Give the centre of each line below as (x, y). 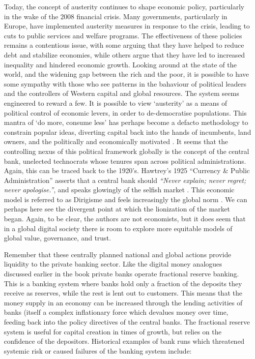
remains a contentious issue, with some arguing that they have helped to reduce (124, 45)
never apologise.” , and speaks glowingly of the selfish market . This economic (119, 190)
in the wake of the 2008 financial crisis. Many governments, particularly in (116, 16)
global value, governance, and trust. (57, 238)
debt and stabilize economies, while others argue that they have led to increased (125, 54)
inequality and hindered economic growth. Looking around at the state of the (120, 64)
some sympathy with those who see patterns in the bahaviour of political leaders (125, 83)
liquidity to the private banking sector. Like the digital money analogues (113, 264)
